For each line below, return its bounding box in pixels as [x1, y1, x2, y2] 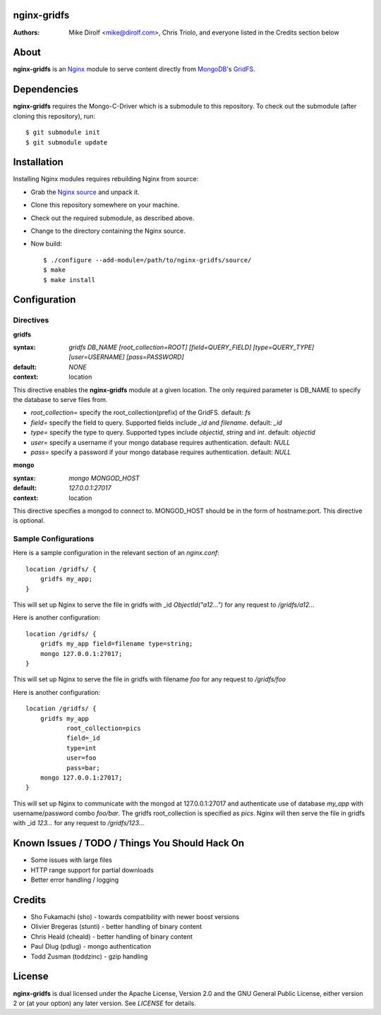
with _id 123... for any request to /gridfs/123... [13, 819, 145, 827]
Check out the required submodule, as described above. [30, 214, 195, 222]
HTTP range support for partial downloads [30, 865, 155, 874]
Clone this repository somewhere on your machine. [30, 201, 180, 209]
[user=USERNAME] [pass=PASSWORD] [68, 353, 185, 361]
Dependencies [13, 83, 79, 95]
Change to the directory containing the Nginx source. [30, 226, 186, 235]
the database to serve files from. [13, 396, 108, 404]
